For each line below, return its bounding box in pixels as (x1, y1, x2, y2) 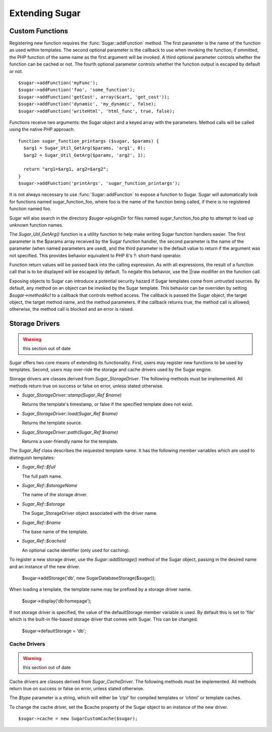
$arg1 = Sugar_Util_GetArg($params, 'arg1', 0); (23, 145, 146, 151)
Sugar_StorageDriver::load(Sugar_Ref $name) (22, 411, 118, 417)
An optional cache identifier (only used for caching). (22, 547, 130, 553)
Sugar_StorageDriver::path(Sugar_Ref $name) (22, 429, 118, 435)
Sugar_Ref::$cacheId (22, 538, 66, 544)
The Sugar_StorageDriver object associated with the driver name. (22, 510, 158, 516)
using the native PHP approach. (9, 126, 75, 132)
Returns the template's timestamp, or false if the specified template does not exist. (22, 401, 193, 408)
